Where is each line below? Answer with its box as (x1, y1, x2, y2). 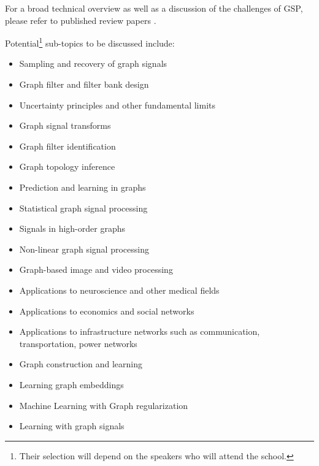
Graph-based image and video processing (19, 263, 173, 276)
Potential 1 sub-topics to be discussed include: (5, 35, 175, 49)
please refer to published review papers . (5, 13, 156, 26)
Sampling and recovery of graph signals (19, 57, 167, 70)
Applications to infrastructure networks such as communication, (19, 325, 260, 338)
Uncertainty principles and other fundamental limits (19, 98, 215, 111)
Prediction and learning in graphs (19, 181, 146, 193)
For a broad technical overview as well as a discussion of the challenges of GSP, (5, 2, 303, 14)
